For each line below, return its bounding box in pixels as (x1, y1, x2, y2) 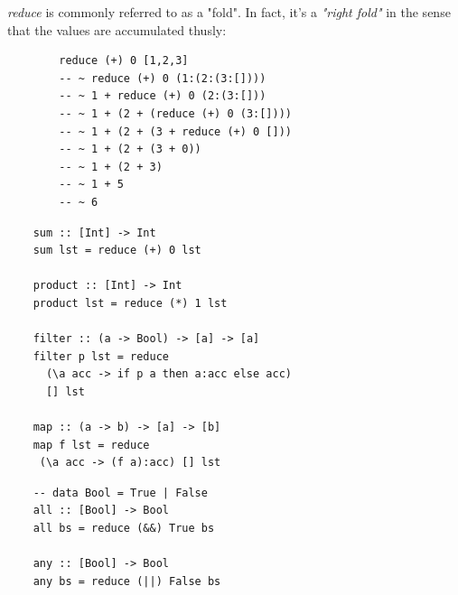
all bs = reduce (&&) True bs (33, 522, 215, 535)
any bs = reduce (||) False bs (33, 574, 221, 588)
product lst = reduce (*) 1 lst (33, 296, 228, 310)
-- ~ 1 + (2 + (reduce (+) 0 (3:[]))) (59, 107, 292, 120)
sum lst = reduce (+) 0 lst (33, 244, 201, 257)
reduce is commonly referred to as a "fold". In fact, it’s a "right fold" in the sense (7, 3, 451, 21)
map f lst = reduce (33, 438, 150, 451)
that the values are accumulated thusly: (7, 20, 227, 39)
